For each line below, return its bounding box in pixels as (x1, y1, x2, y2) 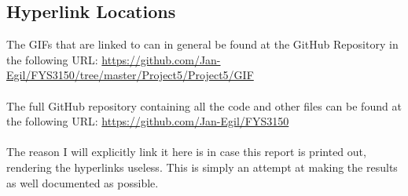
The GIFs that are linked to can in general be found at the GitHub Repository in (6, 36, 399, 53)
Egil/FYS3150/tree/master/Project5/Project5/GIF (6, 67, 254, 83)
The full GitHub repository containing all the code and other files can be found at (6, 97, 402, 114)
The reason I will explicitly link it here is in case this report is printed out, (6, 143, 366, 160)
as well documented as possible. (6, 174, 159, 191)
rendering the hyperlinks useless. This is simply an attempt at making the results (6, 158, 398, 175)
